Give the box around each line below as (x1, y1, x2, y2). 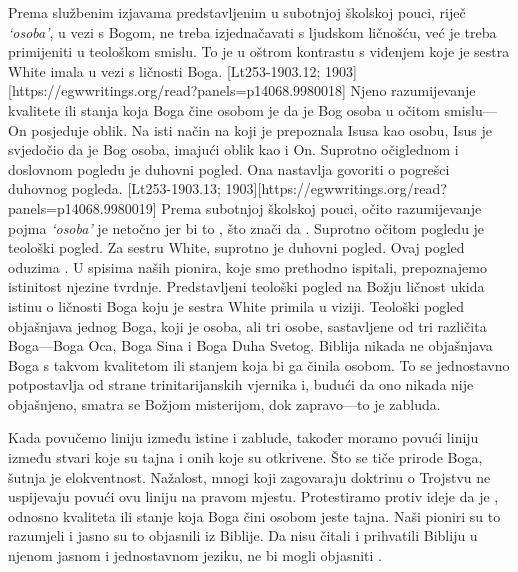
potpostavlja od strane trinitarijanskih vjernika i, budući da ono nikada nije (8, 374, 474, 395)
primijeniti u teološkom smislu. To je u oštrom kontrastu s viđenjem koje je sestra (8, 41, 510, 62)
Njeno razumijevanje (350, 80, 476, 101)
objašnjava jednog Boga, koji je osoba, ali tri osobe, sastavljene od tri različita (8, 315, 487, 336)
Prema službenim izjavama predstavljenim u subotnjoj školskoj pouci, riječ (8, 2, 466, 22)
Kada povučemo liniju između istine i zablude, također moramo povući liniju (8, 427, 479, 448)
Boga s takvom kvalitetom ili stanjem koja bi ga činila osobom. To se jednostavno (8, 354, 510, 375)
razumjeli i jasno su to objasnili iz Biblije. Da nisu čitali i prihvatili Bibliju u (8, 525, 478, 546)
